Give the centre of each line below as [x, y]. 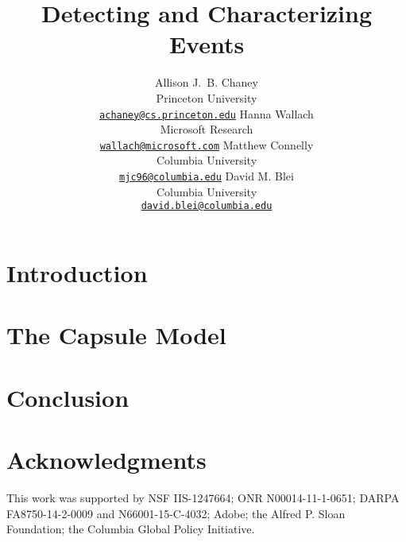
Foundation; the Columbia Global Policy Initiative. [131, 529]
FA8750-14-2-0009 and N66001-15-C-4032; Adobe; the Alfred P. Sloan [176, 513]
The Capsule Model [116, 335]
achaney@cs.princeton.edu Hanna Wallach [207, 113]
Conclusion [68, 397]
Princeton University [207, 97]
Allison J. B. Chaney [207, 82]
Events [207, 44]
